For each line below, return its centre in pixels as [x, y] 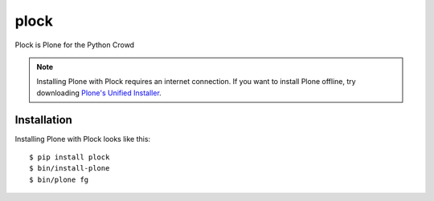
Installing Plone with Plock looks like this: [83, 139]
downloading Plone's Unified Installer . [99, 93]
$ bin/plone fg [59, 179]
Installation [43, 120]
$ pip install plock [70, 157]
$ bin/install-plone [70, 169]
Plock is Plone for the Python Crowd [75, 45]
